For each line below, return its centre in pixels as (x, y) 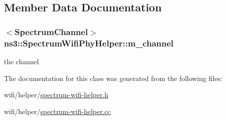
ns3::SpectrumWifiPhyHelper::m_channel (89, 43)
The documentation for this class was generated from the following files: (113, 78)
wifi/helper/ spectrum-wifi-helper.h (56, 95)
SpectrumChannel (51, 31)
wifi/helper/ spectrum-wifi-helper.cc (57, 111)
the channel (22, 61)
